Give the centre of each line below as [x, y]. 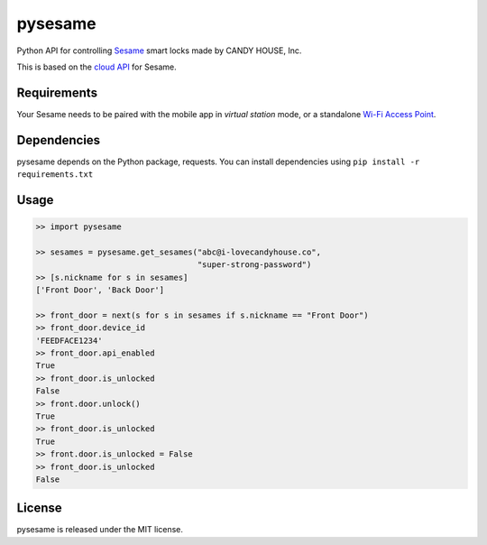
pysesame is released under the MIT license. [100, 530]
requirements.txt [55, 175]
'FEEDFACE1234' [69, 340]
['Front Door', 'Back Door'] [100, 290]
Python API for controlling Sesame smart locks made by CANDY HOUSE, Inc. [159, 51]
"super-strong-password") [254, 265]
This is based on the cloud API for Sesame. [97, 67]
